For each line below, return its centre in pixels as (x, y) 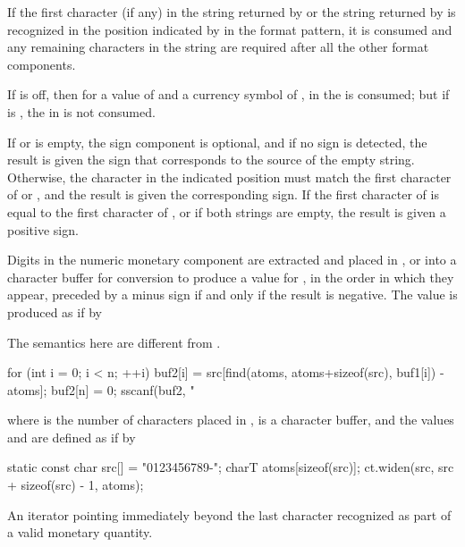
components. (42, 64)
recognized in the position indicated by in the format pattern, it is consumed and (230, 29)
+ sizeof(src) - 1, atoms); (76, 485)
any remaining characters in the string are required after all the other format (218, 47)
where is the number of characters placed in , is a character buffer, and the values (231, 420)
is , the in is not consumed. (81, 111)
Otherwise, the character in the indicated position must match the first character (229, 177)
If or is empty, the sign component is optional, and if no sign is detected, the (217, 142)
